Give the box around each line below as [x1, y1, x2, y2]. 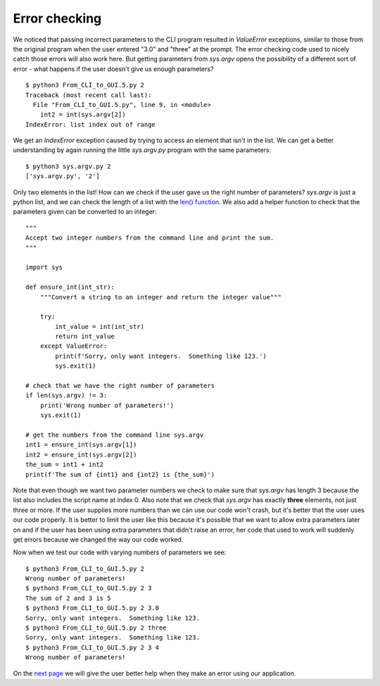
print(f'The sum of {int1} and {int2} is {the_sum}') [25, 470, 215, 478]
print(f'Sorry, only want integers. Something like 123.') [55, 352, 267, 360]
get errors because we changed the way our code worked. [13, 535, 184, 544]
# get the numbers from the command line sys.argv [25, 431, 204, 439]
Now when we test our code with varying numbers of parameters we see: [13, 548, 227, 556]
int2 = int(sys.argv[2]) [39, 111, 126, 119]
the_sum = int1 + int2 [25, 461, 104, 468]
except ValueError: [39, 342, 108, 350]
